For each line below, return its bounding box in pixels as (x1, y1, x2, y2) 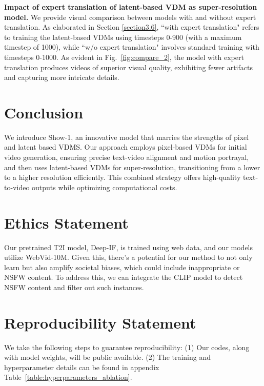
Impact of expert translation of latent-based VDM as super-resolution (4, 2, 257, 12)
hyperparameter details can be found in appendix (4, 361, 159, 372)
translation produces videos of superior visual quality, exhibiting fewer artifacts (4, 62, 253, 72)
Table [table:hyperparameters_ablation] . (4, 372, 132, 382)
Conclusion (4, 101, 84, 123)
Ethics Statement (4, 212, 129, 233)
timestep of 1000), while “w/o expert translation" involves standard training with (4, 42, 259, 52)
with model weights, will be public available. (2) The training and (4, 352, 211, 362)
